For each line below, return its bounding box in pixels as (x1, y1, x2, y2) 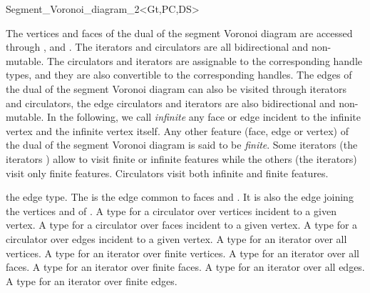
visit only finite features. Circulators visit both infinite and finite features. (6, 165, 329, 180)
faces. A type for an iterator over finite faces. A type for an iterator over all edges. (6, 259, 365, 274)
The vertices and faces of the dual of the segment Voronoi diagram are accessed (6, 25, 353, 40)
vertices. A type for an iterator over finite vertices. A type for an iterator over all (6, 245, 359, 260)
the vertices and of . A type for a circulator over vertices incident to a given (6, 203, 336, 218)
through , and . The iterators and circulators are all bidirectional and (6, 39, 309, 54)
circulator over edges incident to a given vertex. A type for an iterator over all (6, 231, 347, 246)
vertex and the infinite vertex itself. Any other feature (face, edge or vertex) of (6, 123, 349, 138)
